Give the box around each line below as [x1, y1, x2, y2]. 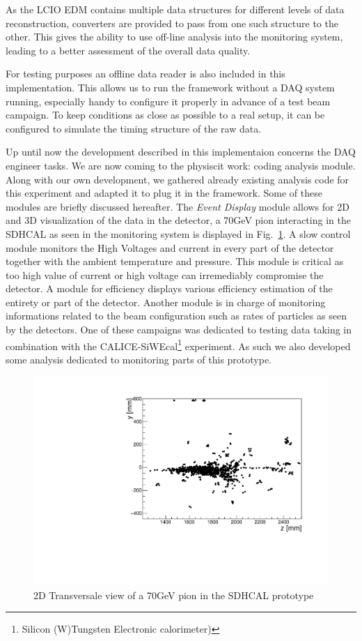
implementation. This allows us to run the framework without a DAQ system [6, 80, 335, 94]
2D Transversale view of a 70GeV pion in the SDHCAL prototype [33, 587, 314, 602]
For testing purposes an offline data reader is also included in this [6, 66, 285, 81]
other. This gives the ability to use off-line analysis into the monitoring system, [6, 29, 343, 44]
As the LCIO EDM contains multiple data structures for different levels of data [6, 2, 345, 16]
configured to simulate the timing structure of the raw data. [6, 121, 262, 135]
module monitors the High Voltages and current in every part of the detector [6, 240, 334, 255]
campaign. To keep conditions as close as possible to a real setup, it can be [6, 107, 325, 122]
